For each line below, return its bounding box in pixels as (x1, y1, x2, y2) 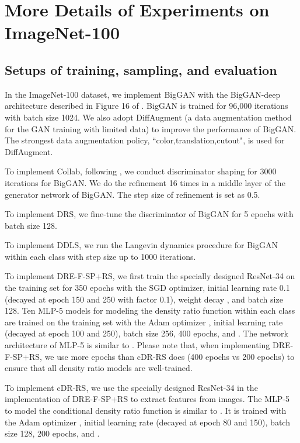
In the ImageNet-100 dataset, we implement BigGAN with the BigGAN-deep (5, 88, 281, 100)
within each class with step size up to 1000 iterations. (5, 250, 196, 262)
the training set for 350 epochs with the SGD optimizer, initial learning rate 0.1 (5, 281, 290, 294)
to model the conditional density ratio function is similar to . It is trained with (5, 404, 287, 417)
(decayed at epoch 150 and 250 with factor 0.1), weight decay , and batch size (5, 293, 283, 305)
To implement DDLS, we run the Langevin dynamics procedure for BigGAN (5, 239, 278, 251)
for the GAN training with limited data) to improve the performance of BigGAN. (5, 122, 296, 135)
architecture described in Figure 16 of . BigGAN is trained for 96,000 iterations (5, 99, 288, 112)
